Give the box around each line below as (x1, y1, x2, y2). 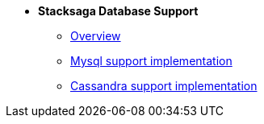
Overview (70, 29, 121, 43)
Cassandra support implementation (70, 79, 258, 93)
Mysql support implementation (70, 54, 233, 68)
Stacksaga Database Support (38, 4, 199, 18)
